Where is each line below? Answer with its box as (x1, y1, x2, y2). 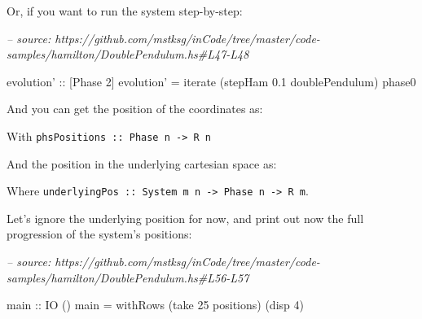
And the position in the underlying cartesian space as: (7, 155, 277, 172)
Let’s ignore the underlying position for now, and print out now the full (7, 209, 364, 226)
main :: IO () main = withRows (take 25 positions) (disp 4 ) (7, 296, 304, 313)
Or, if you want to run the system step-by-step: (7, 2, 243, 19)
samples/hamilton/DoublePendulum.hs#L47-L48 (7, 46, 249, 63)
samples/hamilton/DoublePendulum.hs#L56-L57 (7, 269, 249, 286)
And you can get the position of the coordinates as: (7, 100, 263, 117)
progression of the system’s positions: (7, 225, 192, 243)
